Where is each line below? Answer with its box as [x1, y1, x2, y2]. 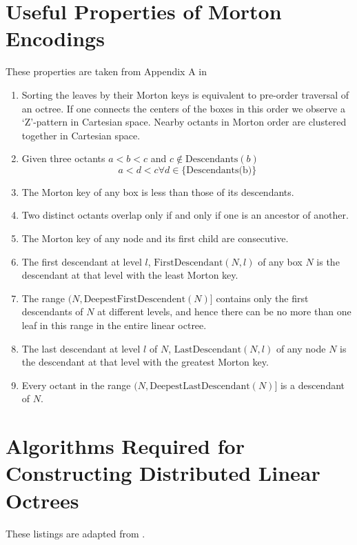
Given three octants [21, 151, 105, 166]
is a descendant [280, 377, 345, 392]
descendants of [21, 304, 83, 319]
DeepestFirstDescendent [83, 294, 186, 304]
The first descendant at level [21, 254, 142, 268]
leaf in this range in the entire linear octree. [21, 318, 207, 333]
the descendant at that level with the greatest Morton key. [21, 355, 269, 369]
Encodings [6, 24, 105, 52]
